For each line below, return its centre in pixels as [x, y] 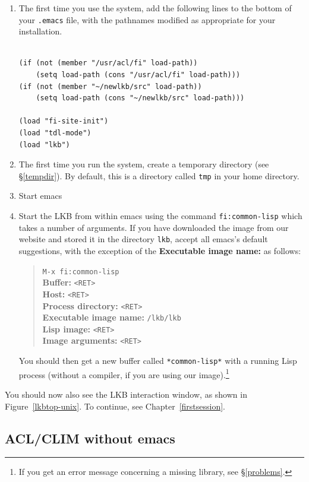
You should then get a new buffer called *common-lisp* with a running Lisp [158, 361]
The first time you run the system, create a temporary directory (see [144, 164]
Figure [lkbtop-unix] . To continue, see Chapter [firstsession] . [115, 406]
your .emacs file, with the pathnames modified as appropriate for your [147, 19]
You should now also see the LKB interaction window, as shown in [126, 394]
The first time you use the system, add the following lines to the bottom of [155, 8]
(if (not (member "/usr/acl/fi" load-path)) [108, 63]
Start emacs [40, 196]
